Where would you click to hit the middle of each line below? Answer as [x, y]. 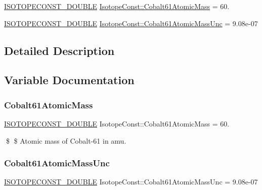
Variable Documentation [69, 80]
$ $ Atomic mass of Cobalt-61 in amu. [66, 140]
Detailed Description [59, 50]
